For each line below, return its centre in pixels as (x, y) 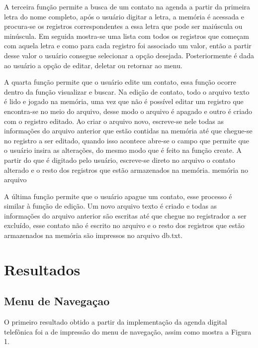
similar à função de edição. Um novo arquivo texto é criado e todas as (111, 206)
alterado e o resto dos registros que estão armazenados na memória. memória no (126, 170)
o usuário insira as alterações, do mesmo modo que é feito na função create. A (123, 150)
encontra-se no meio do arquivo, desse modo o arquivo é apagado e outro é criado (128, 111)
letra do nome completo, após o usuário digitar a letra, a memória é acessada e (124, 16)
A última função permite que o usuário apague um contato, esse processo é (118, 196)
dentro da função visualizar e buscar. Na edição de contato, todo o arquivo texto (127, 91)
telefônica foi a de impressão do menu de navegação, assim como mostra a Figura (128, 331)
